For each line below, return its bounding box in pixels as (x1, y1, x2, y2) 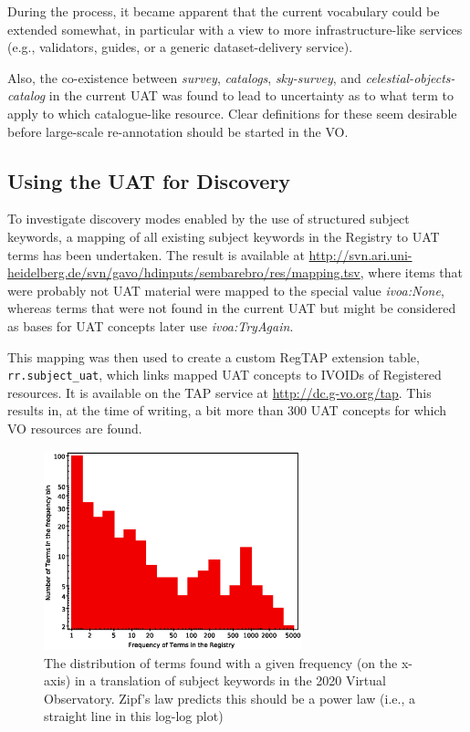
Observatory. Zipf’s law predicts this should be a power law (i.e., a (44, 688, 415, 707)
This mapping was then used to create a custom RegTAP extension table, (7, 347, 420, 366)
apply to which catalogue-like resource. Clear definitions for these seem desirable (7, 103, 457, 122)
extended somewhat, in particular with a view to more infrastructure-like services (7, 19, 463, 38)
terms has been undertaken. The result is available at (7, 245, 305, 264)
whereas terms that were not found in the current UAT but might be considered (7, 298, 456, 318)
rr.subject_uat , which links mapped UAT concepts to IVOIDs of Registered (7, 365, 442, 384)
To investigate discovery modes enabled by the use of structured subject (7, 209, 410, 228)
